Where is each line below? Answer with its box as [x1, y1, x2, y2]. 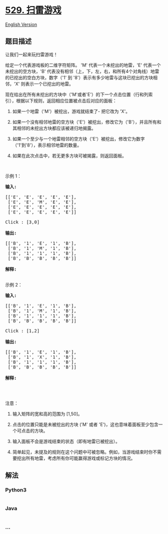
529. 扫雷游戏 [5, 4, 61, 16]
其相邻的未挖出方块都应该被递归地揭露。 [12, 125, 96, 131]
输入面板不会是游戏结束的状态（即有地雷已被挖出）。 [12, 438, 120, 444]
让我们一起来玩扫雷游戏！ [5, 51, 58, 57]
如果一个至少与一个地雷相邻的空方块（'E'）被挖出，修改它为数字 [12, 135, 145, 141]
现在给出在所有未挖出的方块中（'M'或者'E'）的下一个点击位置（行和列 [5, 91, 148, 97]
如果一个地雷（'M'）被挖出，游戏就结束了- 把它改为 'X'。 [12, 108, 130, 114]
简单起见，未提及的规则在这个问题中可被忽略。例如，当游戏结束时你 [12, 448, 153, 455]
